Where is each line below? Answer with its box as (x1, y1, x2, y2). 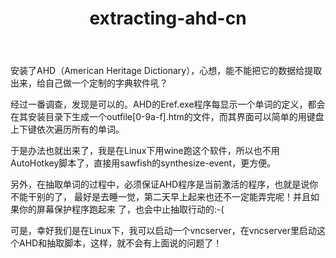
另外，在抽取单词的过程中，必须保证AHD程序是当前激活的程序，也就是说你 (10, 178, 319, 191)
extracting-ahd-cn (89, 7, 247, 30)
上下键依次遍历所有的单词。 (10, 123, 125, 136)
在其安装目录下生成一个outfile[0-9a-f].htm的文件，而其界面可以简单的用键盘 (10, 111, 325, 123)
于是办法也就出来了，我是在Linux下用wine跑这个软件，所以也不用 (10, 145, 280, 157)
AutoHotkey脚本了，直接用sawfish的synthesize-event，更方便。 (10, 157, 277, 169)
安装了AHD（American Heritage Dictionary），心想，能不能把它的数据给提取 (10, 65, 323, 77)
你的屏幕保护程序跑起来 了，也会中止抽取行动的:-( (18, 203, 225, 216)
